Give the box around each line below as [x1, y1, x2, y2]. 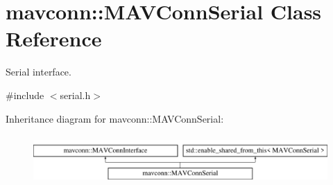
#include [6, 87, 44, 102]
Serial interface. [6, 64, 71, 79]
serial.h [60, 87, 91, 102]
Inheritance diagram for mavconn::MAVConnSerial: [6, 111, 224, 125]
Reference [6, 24, 102, 53]
